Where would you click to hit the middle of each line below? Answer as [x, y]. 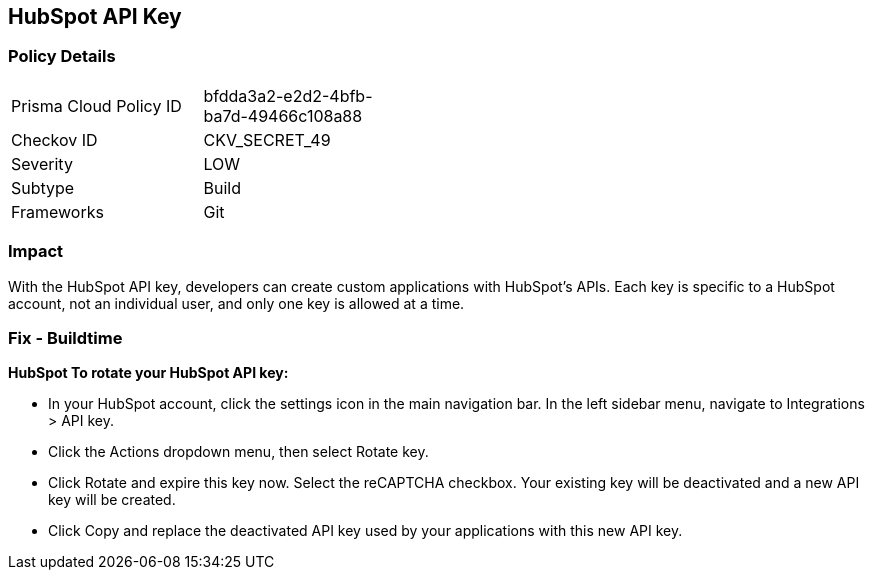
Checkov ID [54, 139]
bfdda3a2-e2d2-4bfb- [288, 95]
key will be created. [112, 500]
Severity [42, 163]
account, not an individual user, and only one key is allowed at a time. [236, 303]
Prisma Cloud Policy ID [96, 105]
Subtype [43, 187]
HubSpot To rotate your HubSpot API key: [148, 373]
